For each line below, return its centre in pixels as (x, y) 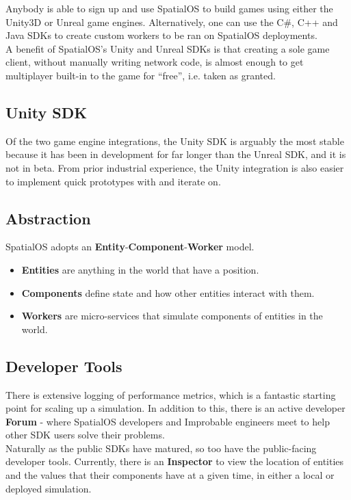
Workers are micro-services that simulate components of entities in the (172, 316)
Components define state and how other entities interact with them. (168, 292)
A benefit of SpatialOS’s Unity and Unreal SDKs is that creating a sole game (168, 48)
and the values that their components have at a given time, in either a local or (170, 475)
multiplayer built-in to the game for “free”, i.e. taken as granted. (141, 75)
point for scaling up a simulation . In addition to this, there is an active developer (175, 408)
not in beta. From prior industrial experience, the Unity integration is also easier (175, 167)
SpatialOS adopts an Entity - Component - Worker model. (130, 247)
